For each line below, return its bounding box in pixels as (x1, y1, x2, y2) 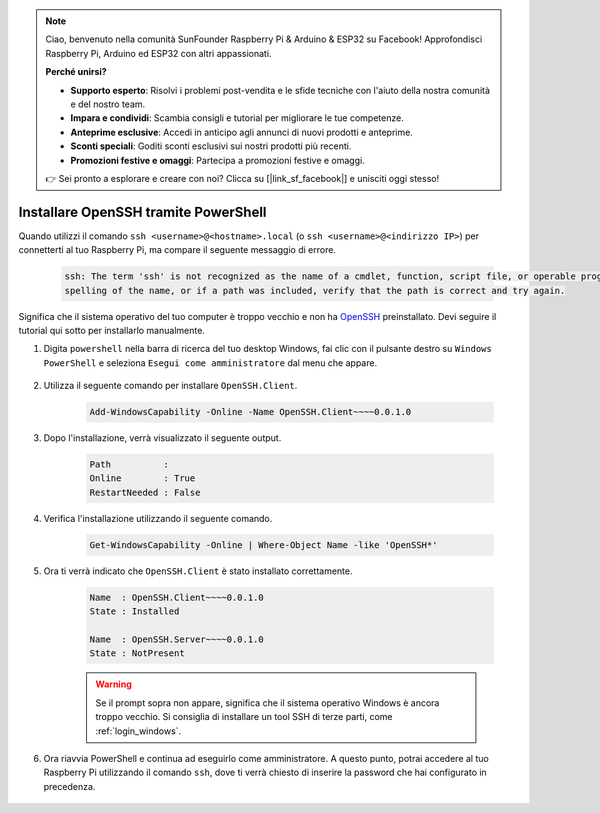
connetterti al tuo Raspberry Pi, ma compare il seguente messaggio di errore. (18, 244, 337, 256)
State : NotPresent (89, 648, 185, 659)
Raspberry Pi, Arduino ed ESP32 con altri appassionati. (45, 47, 272, 59)
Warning (95, 678, 132, 690)
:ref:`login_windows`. (95, 725, 182, 737)
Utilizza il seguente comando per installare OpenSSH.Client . (43, 380, 298, 392)
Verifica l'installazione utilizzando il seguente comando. (43, 512, 273, 524)
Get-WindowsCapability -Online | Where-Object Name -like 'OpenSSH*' (89, 539, 438, 550)
